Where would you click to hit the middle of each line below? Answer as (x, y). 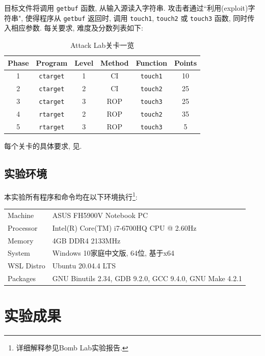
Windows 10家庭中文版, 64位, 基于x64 (113, 253)
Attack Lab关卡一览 (102, 45)
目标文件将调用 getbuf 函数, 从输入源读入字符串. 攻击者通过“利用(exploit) (126, 8)
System (19, 253)
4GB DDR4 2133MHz (86, 240)
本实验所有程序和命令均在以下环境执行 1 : (71, 196)
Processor (23, 227)
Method (115, 62)
